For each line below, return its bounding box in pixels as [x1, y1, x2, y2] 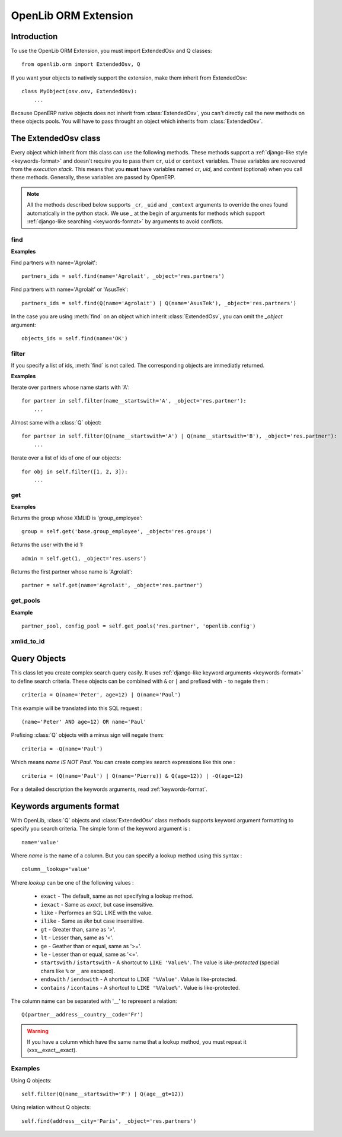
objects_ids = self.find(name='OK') [21, 335, 128, 341]
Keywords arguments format [11, 801, 120, 811]
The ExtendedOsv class [11, 134, 101, 144]
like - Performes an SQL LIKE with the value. [40, 909, 154, 916]
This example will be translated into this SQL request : [11, 704, 142, 712]
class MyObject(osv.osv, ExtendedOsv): [21, 88, 138, 95]
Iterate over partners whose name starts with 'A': [11, 384, 130, 391]
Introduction [11, 31, 58, 42]
